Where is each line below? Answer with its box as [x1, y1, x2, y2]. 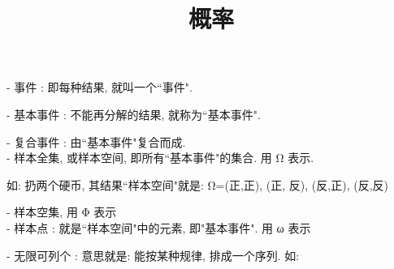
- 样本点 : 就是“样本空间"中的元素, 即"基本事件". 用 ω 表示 [6, 219, 311, 236]
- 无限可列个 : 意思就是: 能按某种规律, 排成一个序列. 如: [6, 246, 300, 263]
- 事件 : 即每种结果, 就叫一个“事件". [6, 79, 193, 96]
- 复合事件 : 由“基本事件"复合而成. [6, 133, 186, 150]
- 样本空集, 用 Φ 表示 [6, 203, 117, 220]
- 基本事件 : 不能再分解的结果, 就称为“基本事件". [6, 105, 261, 122]
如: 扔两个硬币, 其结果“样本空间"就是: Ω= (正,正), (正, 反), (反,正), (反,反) [6, 176, 388, 193]
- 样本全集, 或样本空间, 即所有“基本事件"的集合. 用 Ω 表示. [6, 149, 314, 166]
